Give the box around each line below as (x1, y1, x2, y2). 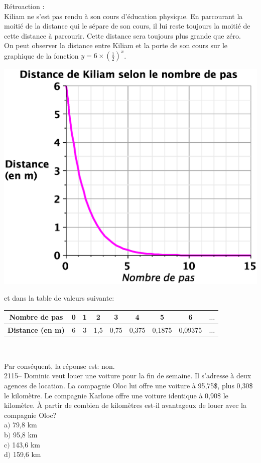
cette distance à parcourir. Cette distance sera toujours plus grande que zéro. (4, 30, 241, 41)
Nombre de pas (9, 312, 63, 322)
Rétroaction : (4, 1, 45, 11)
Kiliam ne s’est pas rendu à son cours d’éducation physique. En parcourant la (4, 11, 243, 21)
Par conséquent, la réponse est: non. (4, 360, 115, 371)
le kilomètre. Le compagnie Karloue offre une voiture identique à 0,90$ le (4, 390, 228, 400)
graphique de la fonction (4, 50, 79, 61)
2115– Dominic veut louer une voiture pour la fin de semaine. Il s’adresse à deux (4, 370, 251, 381)
